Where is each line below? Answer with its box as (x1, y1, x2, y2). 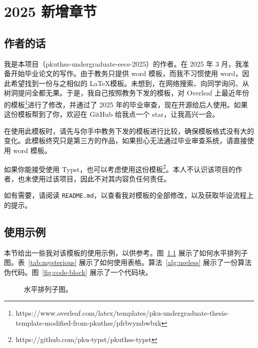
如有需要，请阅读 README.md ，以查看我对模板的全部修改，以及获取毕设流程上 (4, 190, 254, 200)
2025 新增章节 (4, 1, 97, 21)
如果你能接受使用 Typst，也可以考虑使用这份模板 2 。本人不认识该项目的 (4, 162, 236, 174)
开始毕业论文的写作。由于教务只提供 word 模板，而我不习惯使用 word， (10, 68, 242, 79)
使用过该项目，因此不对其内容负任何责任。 (31, 173, 171, 183)
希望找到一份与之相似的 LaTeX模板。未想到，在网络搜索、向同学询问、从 (10, 78, 250, 88)
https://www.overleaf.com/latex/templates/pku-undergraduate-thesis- (15, 308, 229, 318)
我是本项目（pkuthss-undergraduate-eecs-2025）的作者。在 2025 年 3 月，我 (4, 58, 242, 69)
